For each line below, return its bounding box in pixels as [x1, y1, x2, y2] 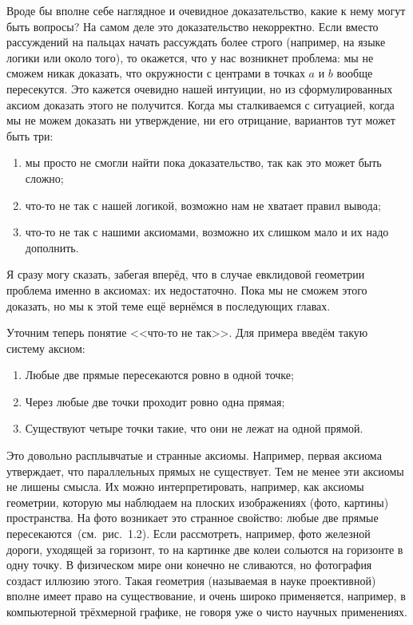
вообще [336, 65, 373, 81]
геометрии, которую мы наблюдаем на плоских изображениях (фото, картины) [6, 493, 389, 510]
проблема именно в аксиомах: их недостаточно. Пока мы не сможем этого [6, 281, 367, 298]
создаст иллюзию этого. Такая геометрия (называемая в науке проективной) [6, 572, 376, 588]
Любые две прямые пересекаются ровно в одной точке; [25, 366, 294, 383]
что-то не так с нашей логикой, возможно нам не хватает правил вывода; [25, 196, 381, 213]
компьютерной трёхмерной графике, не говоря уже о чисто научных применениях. [6, 603, 408, 619]
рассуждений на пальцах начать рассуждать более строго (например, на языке [6, 34, 386, 50]
